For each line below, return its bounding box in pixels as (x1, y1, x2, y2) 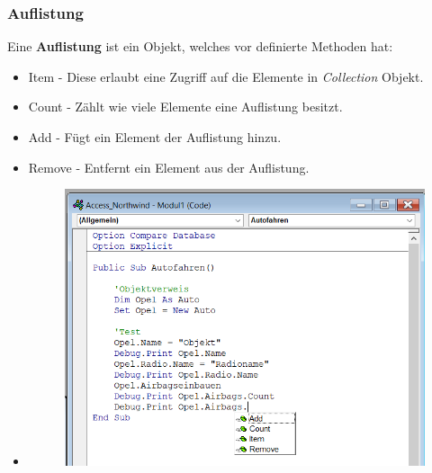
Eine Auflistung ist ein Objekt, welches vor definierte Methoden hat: (7, 37, 393, 56)
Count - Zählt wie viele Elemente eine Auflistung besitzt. (28, 97, 343, 116)
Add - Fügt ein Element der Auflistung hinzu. (28, 128, 282, 146)
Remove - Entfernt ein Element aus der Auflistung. (28, 157, 310, 176)
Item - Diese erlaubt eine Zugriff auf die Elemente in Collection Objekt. (28, 67, 424, 85)
